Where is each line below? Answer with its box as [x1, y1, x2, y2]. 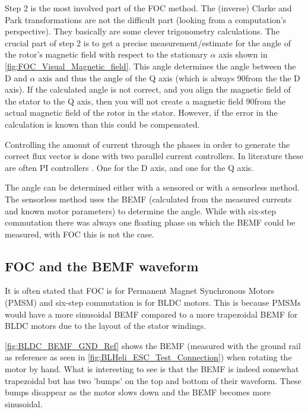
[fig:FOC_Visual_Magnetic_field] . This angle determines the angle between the [5, 59, 296, 72]
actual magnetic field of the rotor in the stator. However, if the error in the [5, 106, 278, 119]
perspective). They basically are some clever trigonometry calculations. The [5, 25, 280, 37]
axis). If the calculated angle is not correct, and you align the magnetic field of [5, 83, 291, 96]
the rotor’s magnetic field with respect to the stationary [5, 48, 208, 61]
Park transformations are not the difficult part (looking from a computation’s [5, 13, 287, 26]
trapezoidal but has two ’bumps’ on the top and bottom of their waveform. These [5, 374, 301, 386]
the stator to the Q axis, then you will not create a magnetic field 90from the [5, 94, 286, 107]
